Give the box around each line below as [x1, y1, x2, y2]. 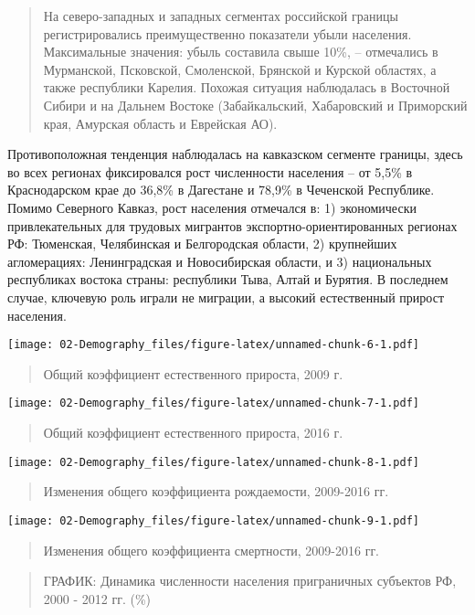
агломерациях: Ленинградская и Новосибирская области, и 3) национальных [7, 251, 432, 270]
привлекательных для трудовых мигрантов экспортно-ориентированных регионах [7, 216, 458, 235]
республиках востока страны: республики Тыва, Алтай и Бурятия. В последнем [7, 270, 449, 289]
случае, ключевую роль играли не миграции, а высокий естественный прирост [7, 287, 445, 306]
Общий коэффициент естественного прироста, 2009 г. [43, 364, 343, 383]
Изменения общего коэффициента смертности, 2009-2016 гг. [43, 540, 380, 559]
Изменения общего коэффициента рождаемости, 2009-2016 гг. [43, 482, 389, 501]
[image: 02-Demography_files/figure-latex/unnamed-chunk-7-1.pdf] [7, 397, 420, 410]
